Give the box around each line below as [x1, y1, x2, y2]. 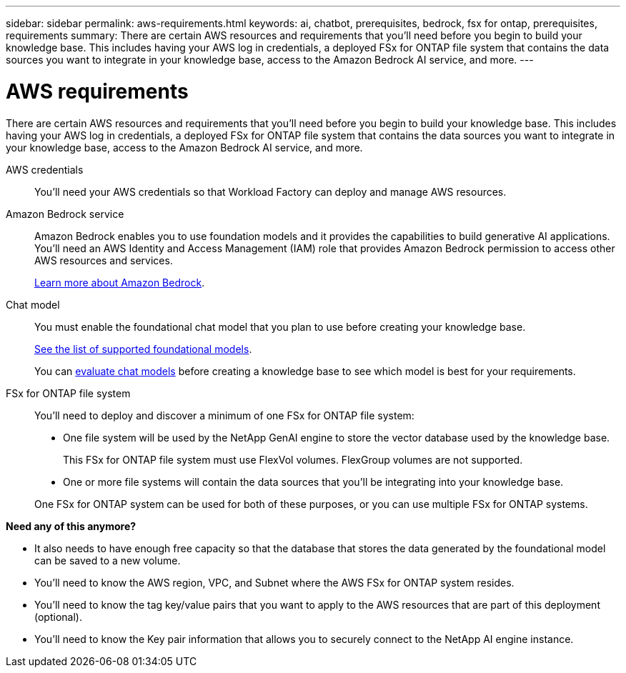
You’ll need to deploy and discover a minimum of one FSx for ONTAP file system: [34, 409, 414, 422]
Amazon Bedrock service [6, 207, 124, 220]
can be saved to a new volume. [34, 554, 181, 567]
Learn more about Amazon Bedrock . [34, 276, 205, 289]
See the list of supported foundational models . [34, 342, 252, 355]
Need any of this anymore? [6, 519, 136, 532]
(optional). [34, 610, 82, 623]
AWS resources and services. [34, 254, 173, 266]
